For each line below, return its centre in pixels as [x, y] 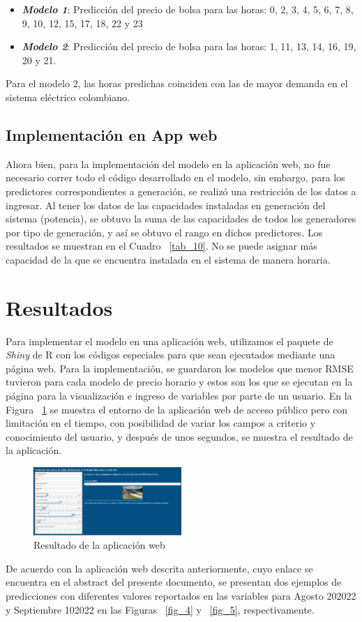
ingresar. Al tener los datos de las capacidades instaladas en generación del [166, 205]
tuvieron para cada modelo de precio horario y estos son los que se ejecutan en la [179, 382]
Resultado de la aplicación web [99, 545]
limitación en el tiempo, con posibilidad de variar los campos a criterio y [161, 423]
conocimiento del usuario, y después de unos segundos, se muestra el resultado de [179, 436]
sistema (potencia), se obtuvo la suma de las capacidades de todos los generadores [181, 219]
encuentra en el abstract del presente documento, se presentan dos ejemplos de [174, 582]
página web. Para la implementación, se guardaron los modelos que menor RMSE [180, 368]
